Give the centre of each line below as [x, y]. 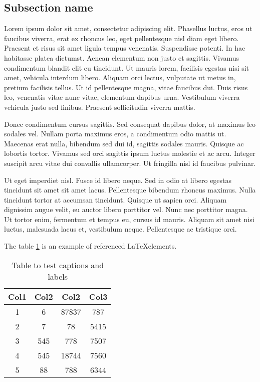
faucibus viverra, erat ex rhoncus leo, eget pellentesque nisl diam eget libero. [121, 38]
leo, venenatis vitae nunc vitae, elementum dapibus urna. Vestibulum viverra [122, 97]
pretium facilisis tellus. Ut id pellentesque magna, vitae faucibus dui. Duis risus [126, 87]
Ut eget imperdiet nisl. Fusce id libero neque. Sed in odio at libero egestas [118, 180]
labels [58, 276]
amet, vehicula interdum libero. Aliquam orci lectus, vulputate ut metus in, [120, 77]
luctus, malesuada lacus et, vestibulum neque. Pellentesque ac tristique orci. [120, 229]
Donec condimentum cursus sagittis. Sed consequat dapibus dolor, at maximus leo [130, 124]
